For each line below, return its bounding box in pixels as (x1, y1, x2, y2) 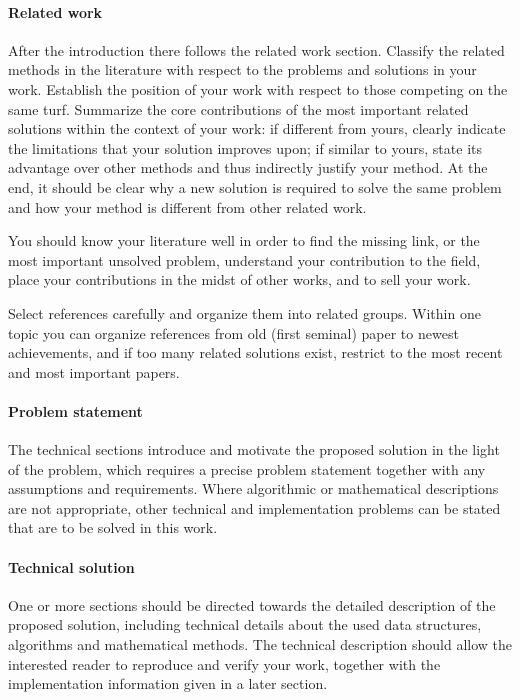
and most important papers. (8, 361, 180, 382)
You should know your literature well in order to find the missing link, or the (8, 230, 480, 251)
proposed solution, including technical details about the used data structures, (8, 614, 482, 635)
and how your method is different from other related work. (8, 196, 367, 217)
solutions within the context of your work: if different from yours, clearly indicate (8, 118, 506, 139)
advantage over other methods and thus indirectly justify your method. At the (8, 157, 488, 178)
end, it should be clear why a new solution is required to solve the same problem (8, 176, 502, 197)
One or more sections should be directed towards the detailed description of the (8, 594, 496, 615)
